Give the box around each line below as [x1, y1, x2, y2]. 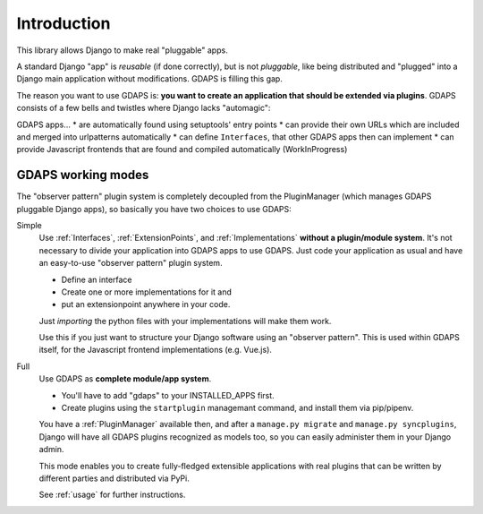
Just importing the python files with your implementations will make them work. [38, 315, 332, 326]
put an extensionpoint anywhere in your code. [61, 299, 231, 310]
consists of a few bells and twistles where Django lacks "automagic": [16, 103, 271, 114]
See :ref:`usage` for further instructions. [38, 489, 186, 501]
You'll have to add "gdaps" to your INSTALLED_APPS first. [61, 390, 275, 400]
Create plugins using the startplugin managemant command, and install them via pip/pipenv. [61, 403, 414, 414]
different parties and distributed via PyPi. [38, 473, 190, 484]
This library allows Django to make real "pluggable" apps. [16, 45, 228, 56]
